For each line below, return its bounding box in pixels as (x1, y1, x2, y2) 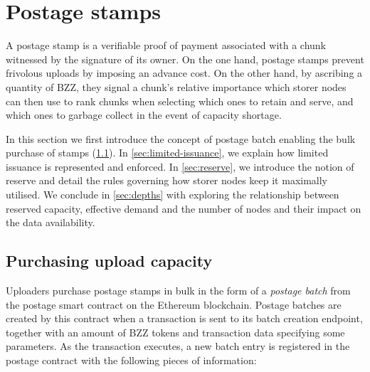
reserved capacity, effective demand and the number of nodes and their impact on (6, 201, 361, 216)
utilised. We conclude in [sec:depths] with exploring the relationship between (6, 187, 339, 202)
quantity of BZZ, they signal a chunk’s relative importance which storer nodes (6, 79, 347, 94)
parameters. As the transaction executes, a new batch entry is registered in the (6, 339, 350, 354)
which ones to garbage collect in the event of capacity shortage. (6, 107, 282, 122)
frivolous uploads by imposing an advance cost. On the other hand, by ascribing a (6, 65, 363, 80)
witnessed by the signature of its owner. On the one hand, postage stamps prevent (6, 51, 364, 66)
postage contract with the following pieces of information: (6, 353, 257, 368)
